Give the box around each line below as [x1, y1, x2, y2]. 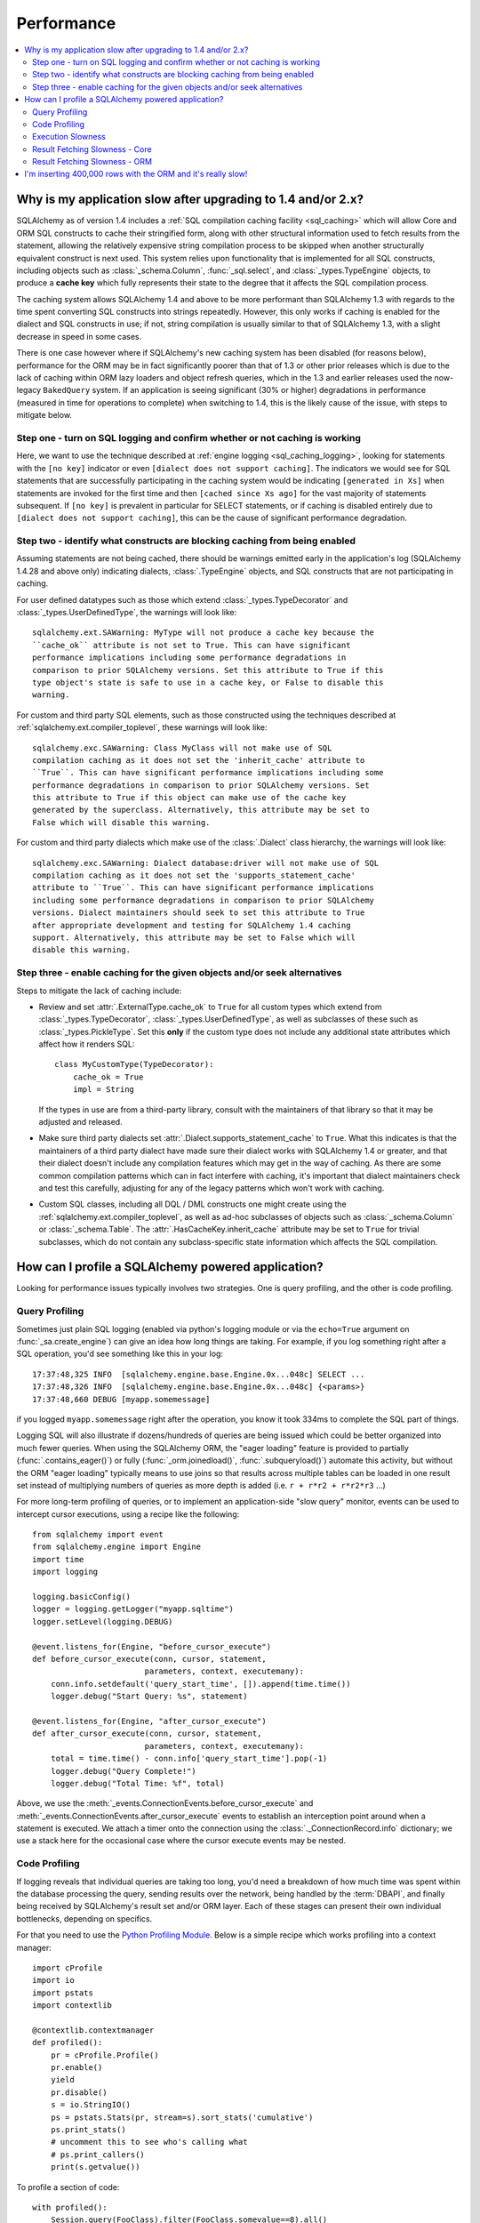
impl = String [72, 1085, 135, 1095]
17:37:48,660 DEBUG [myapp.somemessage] [32, 1394, 211, 1404]
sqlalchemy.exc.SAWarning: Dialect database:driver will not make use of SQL [32, 858, 380, 868]
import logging [32, 1567, 99, 1577]
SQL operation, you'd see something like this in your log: [16, 1348, 224, 1360]
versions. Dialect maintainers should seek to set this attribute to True [32, 908, 365, 918]
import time [32, 1554, 84, 1564]
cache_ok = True [72, 1071, 144, 1082]
